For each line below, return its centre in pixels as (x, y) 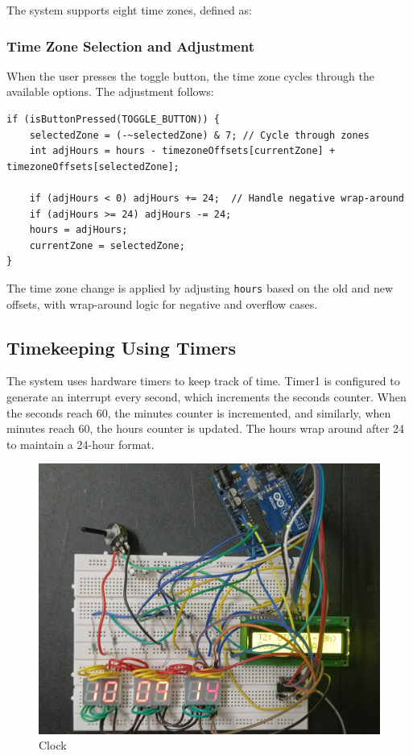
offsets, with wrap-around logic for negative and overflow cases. (162, 303)
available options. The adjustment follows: (110, 91)
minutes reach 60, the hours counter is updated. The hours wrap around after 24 (206, 428)
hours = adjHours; (78, 230)
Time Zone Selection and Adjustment (130, 46)
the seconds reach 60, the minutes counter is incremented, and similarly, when (199, 412)
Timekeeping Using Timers (122, 347)
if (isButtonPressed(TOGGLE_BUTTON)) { (113, 119)
